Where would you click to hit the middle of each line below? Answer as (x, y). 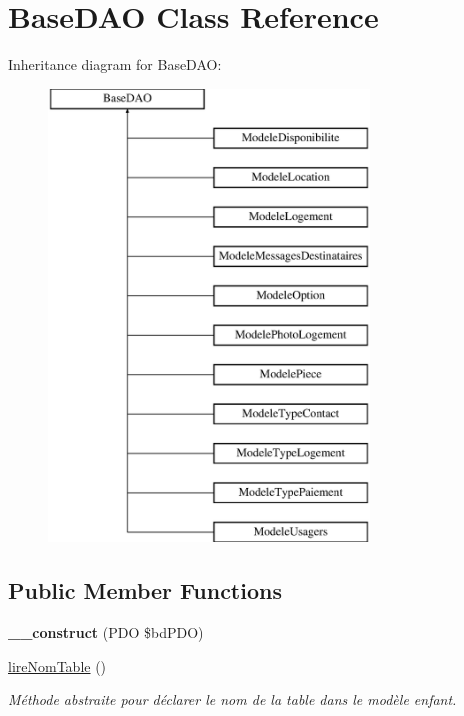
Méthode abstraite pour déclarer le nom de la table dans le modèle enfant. (232, 699)
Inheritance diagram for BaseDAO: (115, 64)
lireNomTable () (57, 665)
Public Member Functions (145, 590)
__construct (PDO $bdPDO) (106, 632)
